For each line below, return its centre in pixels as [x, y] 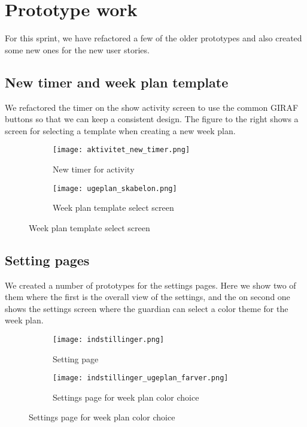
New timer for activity [94, 169]
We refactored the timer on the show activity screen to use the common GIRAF [152, 107]
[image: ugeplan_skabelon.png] [115, 188]
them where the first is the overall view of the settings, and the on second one [148, 297]
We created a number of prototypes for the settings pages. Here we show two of [151, 285]
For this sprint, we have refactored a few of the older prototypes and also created [153, 38]
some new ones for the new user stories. [77, 49]
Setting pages [47, 260]
